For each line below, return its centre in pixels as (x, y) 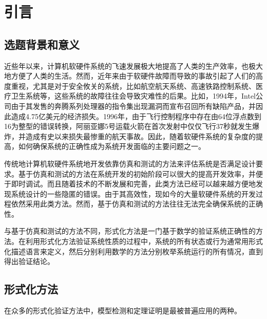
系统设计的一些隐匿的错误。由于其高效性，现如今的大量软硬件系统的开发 (133, 193)
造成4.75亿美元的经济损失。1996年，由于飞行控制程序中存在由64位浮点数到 (136, 116)
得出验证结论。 (29, 261)
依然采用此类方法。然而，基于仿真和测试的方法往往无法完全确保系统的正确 (137, 204)
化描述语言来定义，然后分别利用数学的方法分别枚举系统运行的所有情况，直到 (133, 251)
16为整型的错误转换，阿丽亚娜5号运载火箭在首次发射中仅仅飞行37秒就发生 (128, 126)
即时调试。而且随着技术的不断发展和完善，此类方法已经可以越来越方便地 (133, 184)
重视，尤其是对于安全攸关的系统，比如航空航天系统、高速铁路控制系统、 (133, 86)
